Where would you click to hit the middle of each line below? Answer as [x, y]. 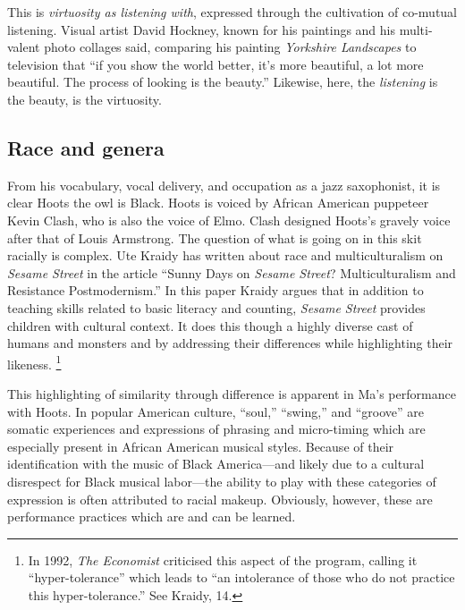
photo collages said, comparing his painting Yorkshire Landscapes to [230, 47]
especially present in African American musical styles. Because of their [201, 446]
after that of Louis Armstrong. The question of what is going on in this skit [215, 237]
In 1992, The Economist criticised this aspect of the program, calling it [223, 559]
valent [24, 47]
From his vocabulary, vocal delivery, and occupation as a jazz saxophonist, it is [224, 185]
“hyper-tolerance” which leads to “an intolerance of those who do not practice [241, 577]
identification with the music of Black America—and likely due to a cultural [216, 464]
